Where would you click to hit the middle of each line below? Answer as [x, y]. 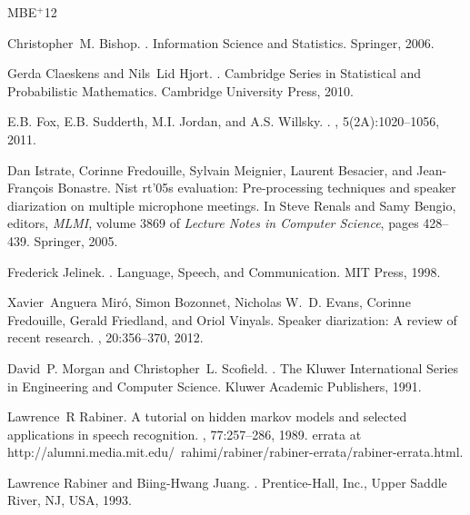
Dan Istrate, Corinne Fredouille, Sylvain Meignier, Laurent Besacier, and [210, 169]
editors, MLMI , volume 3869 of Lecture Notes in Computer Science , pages [213, 223]
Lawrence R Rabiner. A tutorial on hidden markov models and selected [207, 416]
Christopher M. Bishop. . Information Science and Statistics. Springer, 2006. [221, 42]
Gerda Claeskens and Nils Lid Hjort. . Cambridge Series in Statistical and [215, 73]
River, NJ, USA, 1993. [70, 500]
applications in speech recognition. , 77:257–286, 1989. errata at [185, 434]
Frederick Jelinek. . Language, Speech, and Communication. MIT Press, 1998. [224, 271]
